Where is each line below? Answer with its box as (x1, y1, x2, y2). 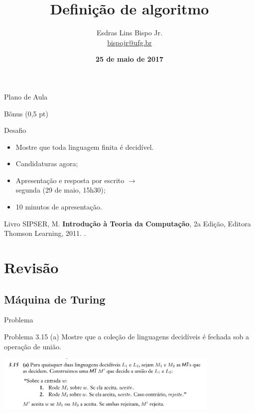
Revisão (4, 257, 59, 278)
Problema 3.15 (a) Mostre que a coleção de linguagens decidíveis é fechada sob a (4, 331, 250, 342)
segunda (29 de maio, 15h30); (15, 185, 106, 195)
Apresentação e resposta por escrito (15, 175, 125, 185)
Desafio (4, 125, 26, 135)
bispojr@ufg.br (107, 37, 152, 47)
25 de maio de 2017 (95, 54, 164, 64)
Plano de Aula (4, 91, 48, 102)
